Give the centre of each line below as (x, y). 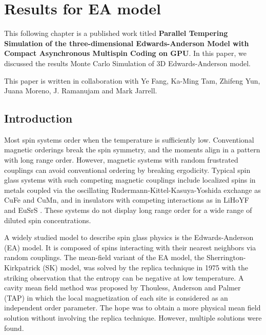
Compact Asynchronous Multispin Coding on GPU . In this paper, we (125, 53)
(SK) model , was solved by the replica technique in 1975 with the (145, 268)
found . (14, 328)
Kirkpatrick (22, 268)
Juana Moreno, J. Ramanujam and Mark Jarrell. (81, 91)
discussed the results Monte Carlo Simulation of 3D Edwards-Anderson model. (127, 63)
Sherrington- (226, 257)
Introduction (38, 118)
